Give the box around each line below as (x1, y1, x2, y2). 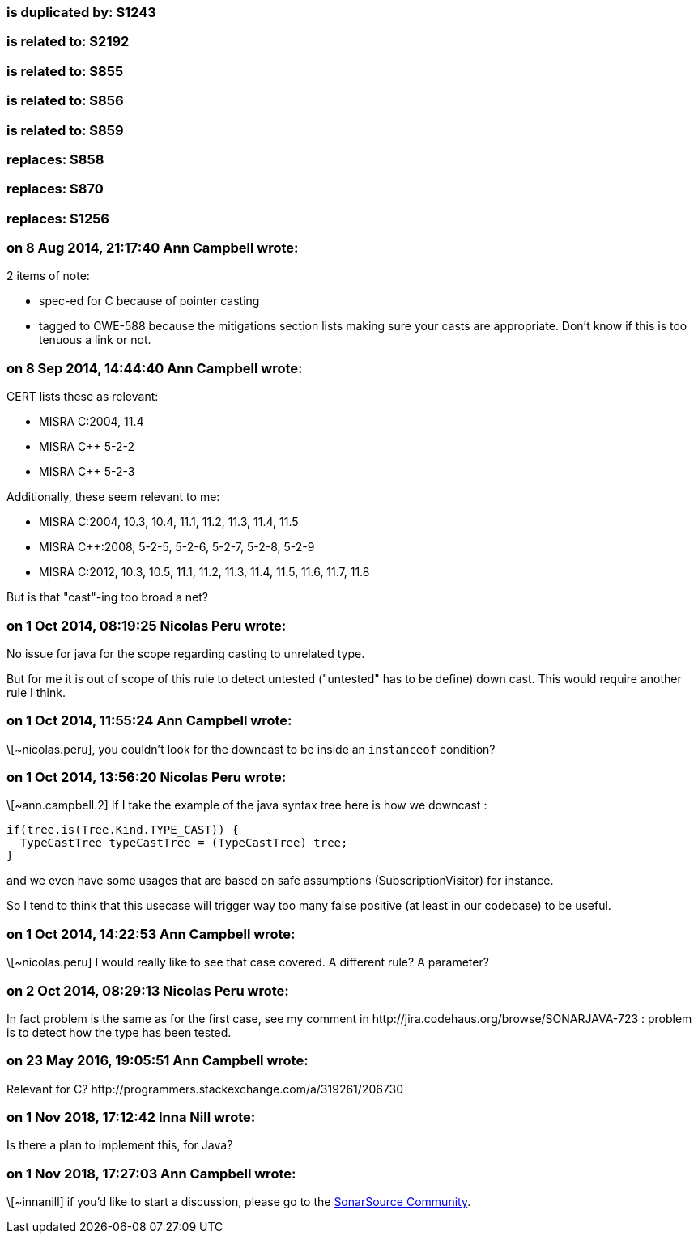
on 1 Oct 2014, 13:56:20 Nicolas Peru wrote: (6, 769, 287, 785)
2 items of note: (6, 269, 90, 283)
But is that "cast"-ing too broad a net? (6, 590, 208, 605)
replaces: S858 (6, 151, 104, 168)
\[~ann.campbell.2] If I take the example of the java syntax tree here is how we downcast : (6, 798, 487, 813)
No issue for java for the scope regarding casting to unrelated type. (6, 646, 365, 660)
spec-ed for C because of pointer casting (39, 294, 260, 308)
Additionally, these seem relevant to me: (6, 490, 220, 504)
